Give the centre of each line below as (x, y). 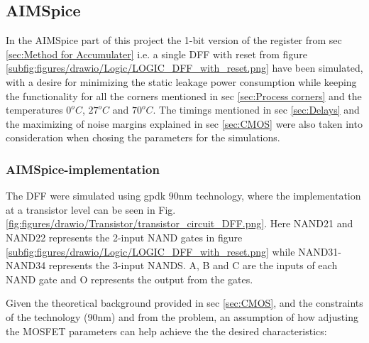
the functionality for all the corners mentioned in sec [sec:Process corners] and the (184, 96)
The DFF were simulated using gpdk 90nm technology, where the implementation (183, 196)
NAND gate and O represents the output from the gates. (130, 279)
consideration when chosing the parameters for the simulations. (143, 137)
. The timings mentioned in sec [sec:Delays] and (256, 110)
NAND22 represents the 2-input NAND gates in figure (124, 237)
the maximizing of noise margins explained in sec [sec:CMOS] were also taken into (184, 123)
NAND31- (320, 251)
